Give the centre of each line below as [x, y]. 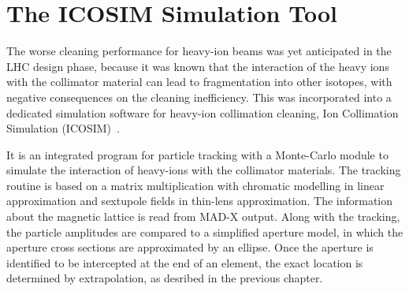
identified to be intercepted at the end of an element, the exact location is [185, 262]
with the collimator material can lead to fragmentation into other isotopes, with [199, 82]
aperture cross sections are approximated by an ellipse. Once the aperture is [190, 247]
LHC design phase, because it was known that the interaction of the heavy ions [198, 66]
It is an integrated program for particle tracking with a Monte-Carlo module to [197, 154]
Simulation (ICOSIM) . [63, 128]
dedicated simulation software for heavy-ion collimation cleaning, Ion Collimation [203, 112]
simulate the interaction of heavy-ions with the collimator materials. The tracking [204, 170]
